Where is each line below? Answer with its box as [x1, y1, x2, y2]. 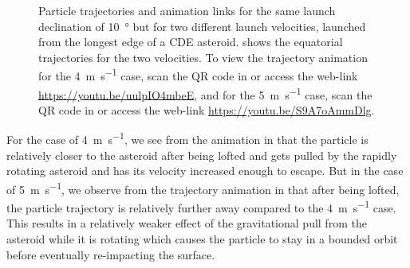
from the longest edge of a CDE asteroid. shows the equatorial [38, 33, 343, 50]
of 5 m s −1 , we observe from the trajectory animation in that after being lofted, [6, 178, 400, 197]
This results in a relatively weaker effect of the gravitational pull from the [6, 215, 367, 231]
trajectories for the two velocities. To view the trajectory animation [38, 49, 368, 65]
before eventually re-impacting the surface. [6, 246, 215, 262]
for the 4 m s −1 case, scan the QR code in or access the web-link [38, 65, 358, 84]
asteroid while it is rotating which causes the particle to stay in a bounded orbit [6, 231, 398, 247]
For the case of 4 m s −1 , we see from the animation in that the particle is [6, 129, 369, 148]
